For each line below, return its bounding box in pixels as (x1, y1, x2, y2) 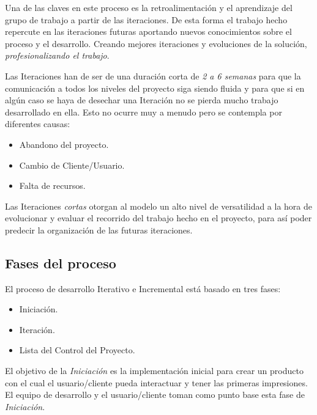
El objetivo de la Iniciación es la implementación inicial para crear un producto (5, 364, 304, 377)
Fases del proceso (5, 253, 116, 272)
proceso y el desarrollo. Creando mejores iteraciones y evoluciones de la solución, (5, 37, 307, 50)
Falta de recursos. (19, 179, 86, 192)
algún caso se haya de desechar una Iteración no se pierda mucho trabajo (5, 94, 278, 106)
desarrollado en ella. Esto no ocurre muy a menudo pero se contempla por (5, 105, 282, 118)
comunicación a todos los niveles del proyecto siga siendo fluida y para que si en (5, 81, 305, 94)
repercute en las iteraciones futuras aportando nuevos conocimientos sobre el (5, 25, 292, 38)
